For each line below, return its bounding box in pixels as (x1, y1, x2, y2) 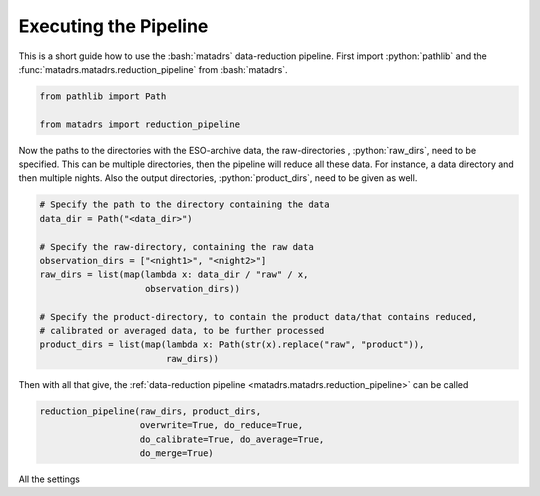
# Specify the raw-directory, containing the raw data (39, 241, 314, 252)
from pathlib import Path (39, 90, 167, 102)
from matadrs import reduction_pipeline (39, 118, 240, 130)
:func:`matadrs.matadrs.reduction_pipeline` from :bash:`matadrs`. (18, 63, 289, 75)
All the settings (18, 473, 80, 485)
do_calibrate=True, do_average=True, (139, 433, 325, 445)
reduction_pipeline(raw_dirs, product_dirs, (39, 405, 262, 417)
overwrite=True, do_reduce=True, (139, 420, 304, 431)
